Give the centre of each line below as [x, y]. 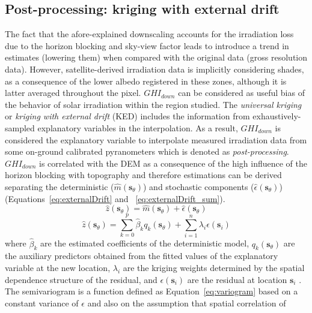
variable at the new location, [58, 268]
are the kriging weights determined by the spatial [214, 268]
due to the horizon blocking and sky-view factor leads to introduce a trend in [147, 45]
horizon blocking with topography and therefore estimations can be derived [143, 175]
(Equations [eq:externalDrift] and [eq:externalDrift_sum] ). [115, 198]
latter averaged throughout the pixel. [73, 93]
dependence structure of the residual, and [81, 279]
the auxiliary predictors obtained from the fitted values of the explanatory [142, 256]
